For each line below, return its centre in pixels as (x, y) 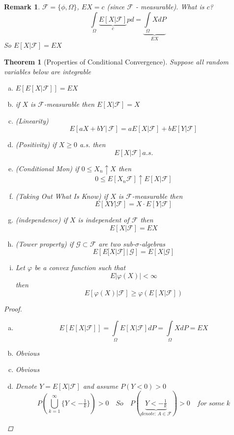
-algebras (152, 243)
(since (116, 6)
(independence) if (41, 220)
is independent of (103, 220)
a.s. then (92, 144)
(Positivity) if (36, 144)
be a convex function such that (80, 267)
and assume (101, 386)
